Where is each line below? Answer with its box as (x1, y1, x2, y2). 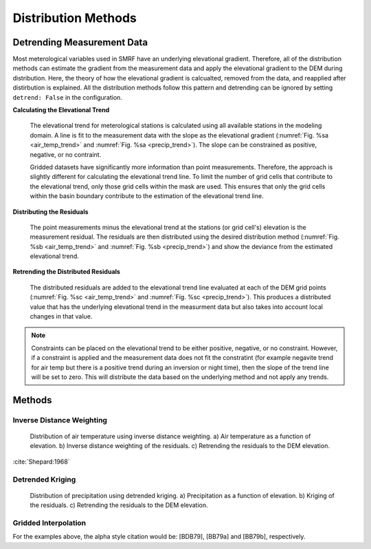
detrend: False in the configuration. (12, 93, 123, 101)
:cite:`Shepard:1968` (12, 458, 70, 466)
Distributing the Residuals (12, 207, 89, 216)
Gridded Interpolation (12, 518, 87, 528)
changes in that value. (30, 312, 93, 321)
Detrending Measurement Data (12, 36, 148, 48)
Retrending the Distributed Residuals (12, 268, 120, 276)
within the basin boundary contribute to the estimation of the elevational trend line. (30, 192, 264, 200)
